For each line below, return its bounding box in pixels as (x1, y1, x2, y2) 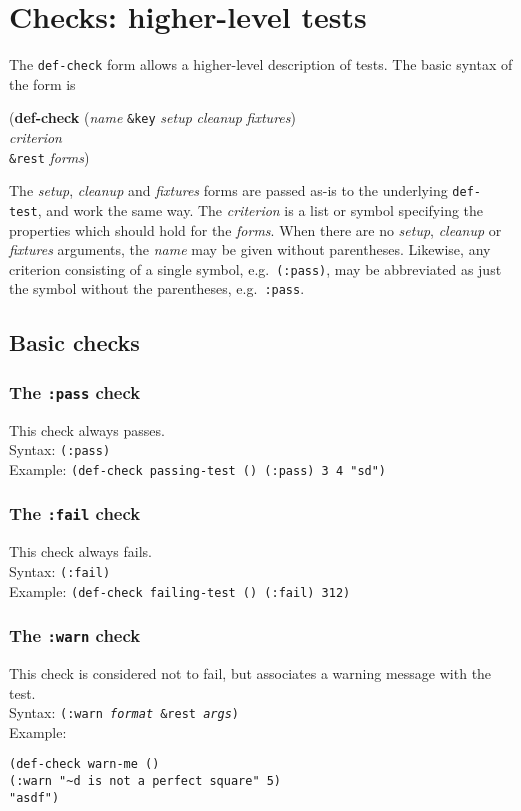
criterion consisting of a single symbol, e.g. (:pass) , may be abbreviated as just (9, 258, 502, 279)
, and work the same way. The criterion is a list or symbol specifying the (37, 199, 484, 220)
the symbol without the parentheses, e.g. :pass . (9, 278, 305, 299)
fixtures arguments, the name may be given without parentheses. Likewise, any (9, 239, 491, 260)
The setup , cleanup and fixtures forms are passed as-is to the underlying (9, 180, 448, 201)
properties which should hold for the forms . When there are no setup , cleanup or (9, 219, 502, 240)
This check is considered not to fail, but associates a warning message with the (9, 663, 492, 684)
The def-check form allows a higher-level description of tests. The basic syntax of (9, 54, 513, 75)
